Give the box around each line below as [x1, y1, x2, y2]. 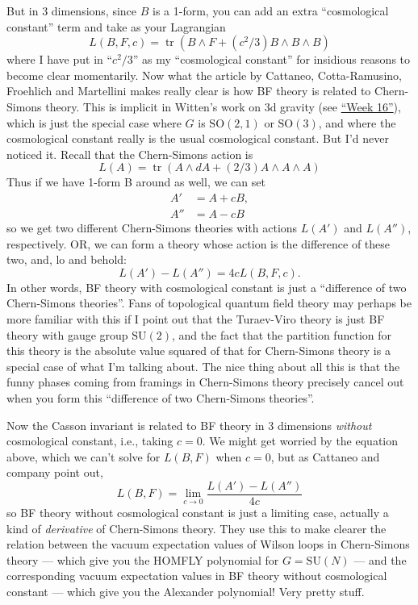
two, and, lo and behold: [6, 251, 127, 268]
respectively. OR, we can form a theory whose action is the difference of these [6, 235, 391, 252]
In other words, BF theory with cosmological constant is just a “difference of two [6, 278, 407, 295]
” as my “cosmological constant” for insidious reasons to [132, 51, 411, 68]
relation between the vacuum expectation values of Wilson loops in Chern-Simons [6, 536, 410, 553]
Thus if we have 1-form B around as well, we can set [6, 173, 265, 190]
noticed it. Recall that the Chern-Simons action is [6, 145, 253, 162]
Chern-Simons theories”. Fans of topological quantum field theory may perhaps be [6, 294, 412, 311]
